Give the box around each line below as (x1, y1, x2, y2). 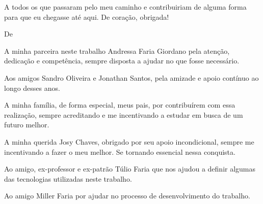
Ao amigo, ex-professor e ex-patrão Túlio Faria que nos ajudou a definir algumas (4, 163, 256, 174)
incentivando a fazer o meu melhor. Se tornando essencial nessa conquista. (4, 146, 235, 157)
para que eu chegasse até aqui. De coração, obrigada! (4, 11, 169, 22)
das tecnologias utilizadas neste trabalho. (4, 173, 132, 184)
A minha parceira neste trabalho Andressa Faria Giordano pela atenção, (4, 45, 230, 56)
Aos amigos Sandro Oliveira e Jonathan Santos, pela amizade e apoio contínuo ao (4, 72, 259, 83)
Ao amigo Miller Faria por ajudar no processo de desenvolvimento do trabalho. (4, 190, 250, 201)
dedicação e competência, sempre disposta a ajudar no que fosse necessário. (4, 55, 240, 66)
